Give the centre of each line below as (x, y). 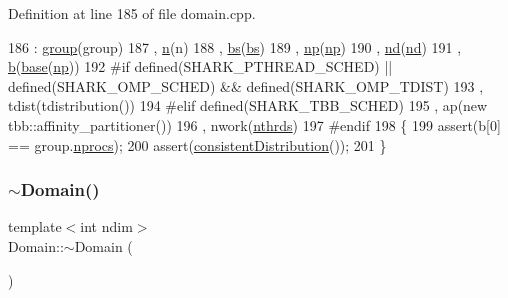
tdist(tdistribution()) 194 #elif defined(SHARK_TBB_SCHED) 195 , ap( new (248, 105)
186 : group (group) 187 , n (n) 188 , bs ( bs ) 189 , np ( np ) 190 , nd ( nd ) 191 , (235, 46)
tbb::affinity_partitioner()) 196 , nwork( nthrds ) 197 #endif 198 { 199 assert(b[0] (254, 124)
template (35, 226)
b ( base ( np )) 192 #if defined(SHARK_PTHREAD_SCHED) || (200, 66)
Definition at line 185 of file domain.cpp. (132, 13)
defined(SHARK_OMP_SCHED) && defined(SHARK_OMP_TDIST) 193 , (246, 85)
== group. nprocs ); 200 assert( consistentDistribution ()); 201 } (197, 144)
